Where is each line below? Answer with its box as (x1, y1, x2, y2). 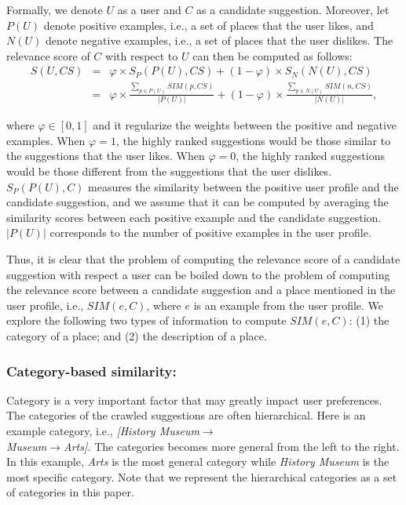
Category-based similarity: (6, 361, 177, 380)
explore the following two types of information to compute (6, 312, 287, 329)
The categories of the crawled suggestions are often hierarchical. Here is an (6, 407, 366, 423)
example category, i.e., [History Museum (6, 422, 199, 438)
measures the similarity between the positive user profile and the (88, 178, 399, 194)
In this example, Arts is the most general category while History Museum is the (6, 453, 390, 470)
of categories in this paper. (6, 484, 134, 500)
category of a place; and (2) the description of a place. (6, 327, 267, 343)
